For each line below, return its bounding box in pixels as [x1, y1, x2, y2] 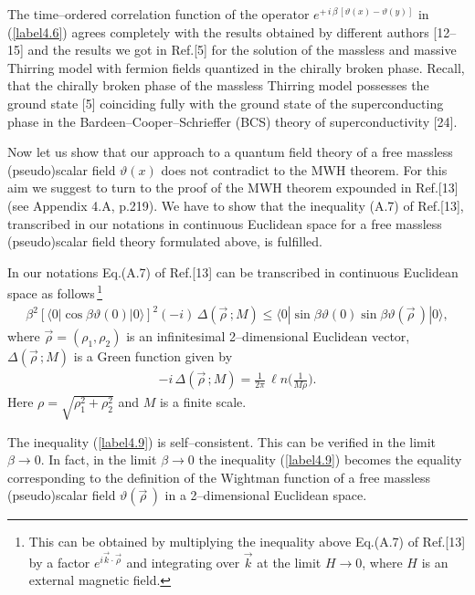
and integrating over [126, 552, 240, 571]
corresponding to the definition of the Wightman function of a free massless [7, 467, 430, 486]
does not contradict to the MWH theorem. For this [161, 160, 448, 179]
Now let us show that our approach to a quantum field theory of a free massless [7, 142, 453, 162]
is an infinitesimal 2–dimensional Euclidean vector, [126, 327, 410, 346]
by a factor [28, 552, 90, 571]
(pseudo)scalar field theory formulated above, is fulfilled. [7, 232, 322, 251]
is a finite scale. [159, 391, 247, 411]
